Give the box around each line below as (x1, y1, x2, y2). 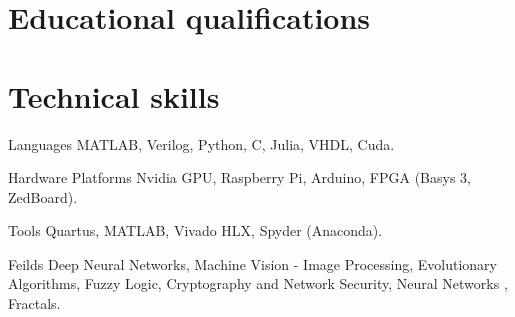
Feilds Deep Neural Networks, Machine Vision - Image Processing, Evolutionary (8, 253, 497, 274)
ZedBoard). (8, 186, 78, 207)
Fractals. (8, 293, 61, 314)
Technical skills (8, 75, 220, 116)
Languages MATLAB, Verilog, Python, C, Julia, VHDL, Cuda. (8, 133, 395, 154)
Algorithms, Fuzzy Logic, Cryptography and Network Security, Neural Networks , (8, 273, 508, 294)
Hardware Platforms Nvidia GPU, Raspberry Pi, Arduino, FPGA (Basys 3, (8, 167, 471, 188)
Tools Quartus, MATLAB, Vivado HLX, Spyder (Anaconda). (8, 220, 383, 241)
